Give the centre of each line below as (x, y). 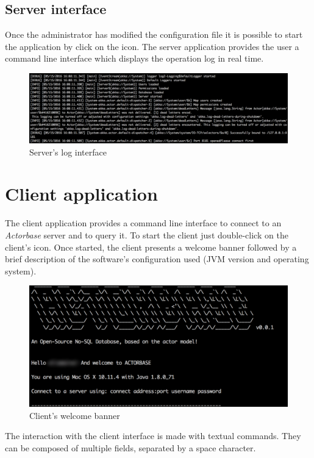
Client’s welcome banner (75, 415)
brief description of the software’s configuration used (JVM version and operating (157, 259)
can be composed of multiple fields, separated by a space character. (130, 447)
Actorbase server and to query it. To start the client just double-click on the (147, 235)
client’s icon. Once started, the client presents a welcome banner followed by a (151, 247)
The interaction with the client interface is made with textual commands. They (153, 436)
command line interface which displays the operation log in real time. (134, 58)
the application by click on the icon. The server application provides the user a (152, 46)
